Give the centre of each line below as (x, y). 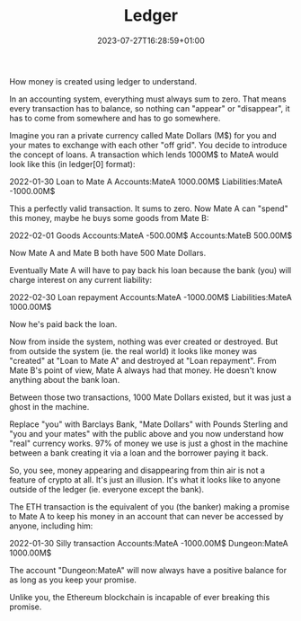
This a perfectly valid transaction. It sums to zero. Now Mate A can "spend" (149, 208)
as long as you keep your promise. (73, 580)
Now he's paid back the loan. (63, 324)
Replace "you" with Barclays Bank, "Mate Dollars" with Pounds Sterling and (149, 424)
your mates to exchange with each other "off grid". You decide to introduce (148, 145)
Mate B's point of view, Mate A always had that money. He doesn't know (143, 370)
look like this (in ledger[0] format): (72, 164)
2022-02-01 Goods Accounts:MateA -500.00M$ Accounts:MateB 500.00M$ (151, 235)
